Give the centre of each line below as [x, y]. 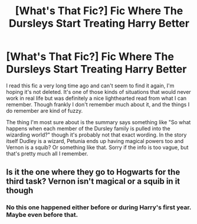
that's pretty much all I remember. [47, 153]
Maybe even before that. [42, 215]
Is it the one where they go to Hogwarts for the [93, 172]
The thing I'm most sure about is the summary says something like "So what [98, 122]
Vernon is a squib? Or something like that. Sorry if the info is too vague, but [97, 147]
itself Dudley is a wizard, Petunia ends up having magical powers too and [95, 141]
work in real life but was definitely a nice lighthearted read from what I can [96, 98]
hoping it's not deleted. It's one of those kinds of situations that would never [99, 92]
